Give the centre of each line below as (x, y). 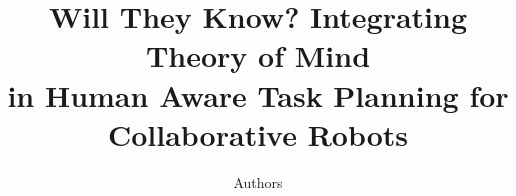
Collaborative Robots (258, 133)
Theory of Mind (258, 55)
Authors (258, 181)
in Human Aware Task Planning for (258, 94)
